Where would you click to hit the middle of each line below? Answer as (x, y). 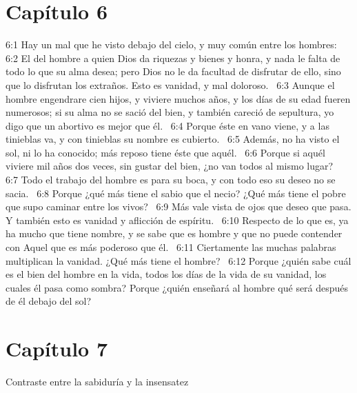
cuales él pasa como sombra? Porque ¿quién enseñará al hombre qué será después (177, 287)
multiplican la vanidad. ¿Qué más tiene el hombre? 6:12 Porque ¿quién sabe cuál (178, 260)
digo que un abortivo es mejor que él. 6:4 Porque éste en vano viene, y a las (167, 125)
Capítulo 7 (57, 349)
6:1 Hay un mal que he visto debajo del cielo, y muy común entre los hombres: (171, 44)
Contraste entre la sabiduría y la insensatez (97, 382)
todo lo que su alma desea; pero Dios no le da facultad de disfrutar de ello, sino (173, 71)
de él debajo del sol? (49, 301)
